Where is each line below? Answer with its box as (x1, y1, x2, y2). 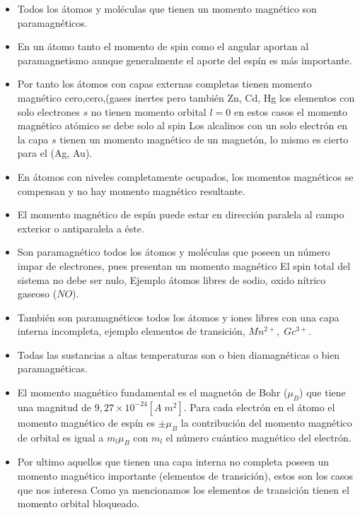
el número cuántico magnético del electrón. (166, 430, 352, 444)
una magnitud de (17, 399, 92, 414)
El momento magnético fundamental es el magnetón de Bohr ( (17, 385, 288, 400)
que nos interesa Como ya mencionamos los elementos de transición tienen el (17, 482, 349, 497)
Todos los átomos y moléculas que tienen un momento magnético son (17, 1, 317, 16)
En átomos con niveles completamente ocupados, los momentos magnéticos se (17, 169, 354, 184)
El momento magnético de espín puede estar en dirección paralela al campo (17, 207, 344, 222)
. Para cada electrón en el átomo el (183, 399, 335, 414)
